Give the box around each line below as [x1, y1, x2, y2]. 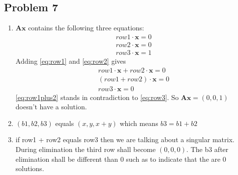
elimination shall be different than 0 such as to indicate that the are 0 [15, 153, 226, 164]
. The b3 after [186, 144, 229, 154]
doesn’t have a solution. [15, 101, 87, 112]
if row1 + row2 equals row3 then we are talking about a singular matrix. [15, 134, 235, 145]
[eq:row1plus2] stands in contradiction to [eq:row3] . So [15, 92, 179, 102]
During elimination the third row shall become [15, 144, 156, 154]
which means [119, 118, 158, 128]
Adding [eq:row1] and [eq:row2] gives [15, 55, 126, 66]
